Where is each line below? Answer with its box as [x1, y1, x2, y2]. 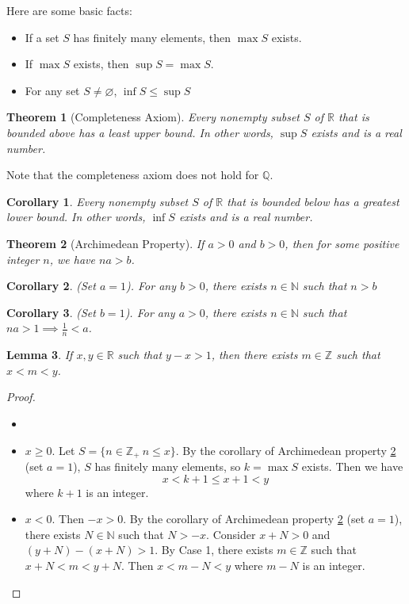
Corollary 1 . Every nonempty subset [6, 193, 189, 209]
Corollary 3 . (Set [6, 304, 96, 320]
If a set [25, 29, 59, 45]
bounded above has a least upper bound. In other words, [6, 124, 273, 140]
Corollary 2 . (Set [6, 277, 96, 294]
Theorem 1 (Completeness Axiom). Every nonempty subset [6, 109, 300, 125]
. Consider [206, 526, 256, 542]
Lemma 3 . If [6, 346, 73, 363]
